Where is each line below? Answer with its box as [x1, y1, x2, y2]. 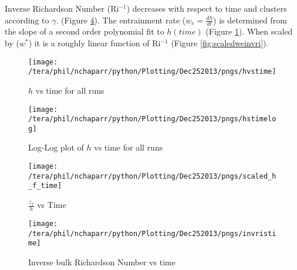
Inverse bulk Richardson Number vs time [28, 255, 176, 268]
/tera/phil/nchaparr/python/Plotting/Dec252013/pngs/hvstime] [28, 67, 276, 76]
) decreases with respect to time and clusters [126, 2, 287, 14]
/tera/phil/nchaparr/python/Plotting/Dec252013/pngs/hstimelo [28, 115, 276, 124]
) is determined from [213, 13, 287, 26]
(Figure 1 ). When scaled [205, 25, 293, 37]
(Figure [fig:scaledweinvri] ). [171, 37, 269, 49]
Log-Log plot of [28, 141, 84, 153]
